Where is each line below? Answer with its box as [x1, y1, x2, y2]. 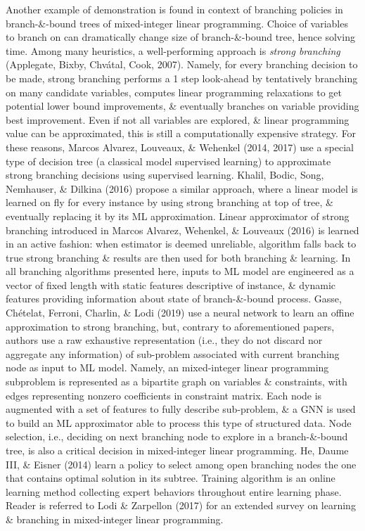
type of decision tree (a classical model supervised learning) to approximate [6, 153, 331, 168]
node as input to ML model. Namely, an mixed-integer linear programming [6, 360, 329, 375]
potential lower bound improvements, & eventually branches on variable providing [6, 98, 359, 113]
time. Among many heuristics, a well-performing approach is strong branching [6, 43, 340, 58]
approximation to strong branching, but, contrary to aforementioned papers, [6, 319, 335, 333]
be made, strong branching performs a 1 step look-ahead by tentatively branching [6, 70, 358, 85]
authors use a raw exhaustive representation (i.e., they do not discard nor [6, 333, 323, 347]
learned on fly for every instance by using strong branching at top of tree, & [6, 195, 333, 210]
